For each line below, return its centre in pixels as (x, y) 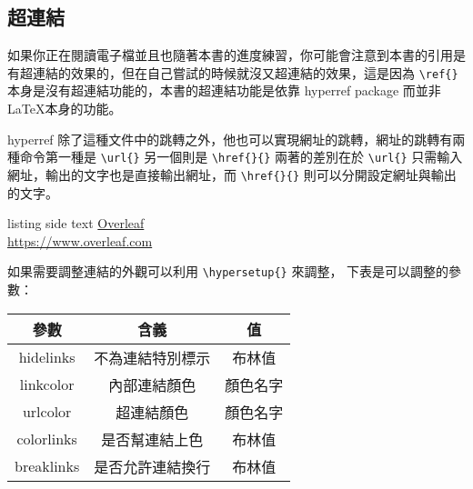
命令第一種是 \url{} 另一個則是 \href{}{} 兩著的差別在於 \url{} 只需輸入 (241, 157)
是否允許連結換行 (152, 466)
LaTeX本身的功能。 (65, 109)
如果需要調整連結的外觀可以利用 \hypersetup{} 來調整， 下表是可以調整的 (228, 271)
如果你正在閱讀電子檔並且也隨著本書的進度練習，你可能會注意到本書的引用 (230, 55)
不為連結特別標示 (152, 357)
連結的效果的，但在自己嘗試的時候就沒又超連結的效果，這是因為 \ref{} (245, 72)
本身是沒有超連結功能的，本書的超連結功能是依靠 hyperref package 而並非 (224, 90)
